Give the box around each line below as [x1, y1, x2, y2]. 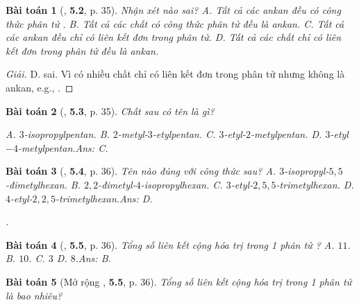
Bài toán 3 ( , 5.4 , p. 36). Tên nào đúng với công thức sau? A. [6, 164, 276, 178]
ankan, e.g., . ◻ [6, 80, 74, 94]
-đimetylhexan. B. [6, 177, 81, 191]
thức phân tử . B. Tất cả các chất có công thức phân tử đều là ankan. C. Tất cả [6, 16, 344, 31]
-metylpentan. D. [250, 127, 322, 141]
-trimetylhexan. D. [276, 177, 354, 191]
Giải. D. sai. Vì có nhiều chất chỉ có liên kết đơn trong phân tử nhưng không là [6, 67, 345, 81]
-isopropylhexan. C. [140, 177, 223, 191]
